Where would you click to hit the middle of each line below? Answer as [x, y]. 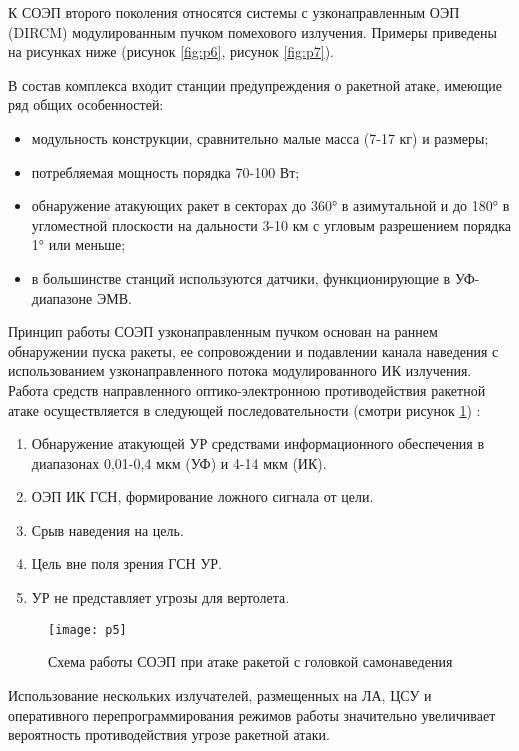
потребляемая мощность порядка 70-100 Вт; [165, 171]
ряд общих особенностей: [86, 104]
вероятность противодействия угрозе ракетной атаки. [169, 734]
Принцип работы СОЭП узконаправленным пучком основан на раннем [223, 331]
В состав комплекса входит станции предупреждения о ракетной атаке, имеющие [255, 84]
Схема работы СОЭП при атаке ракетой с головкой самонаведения [250, 661]
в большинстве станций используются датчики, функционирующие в [241, 277]
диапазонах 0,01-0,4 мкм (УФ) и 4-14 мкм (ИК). [179, 462]
